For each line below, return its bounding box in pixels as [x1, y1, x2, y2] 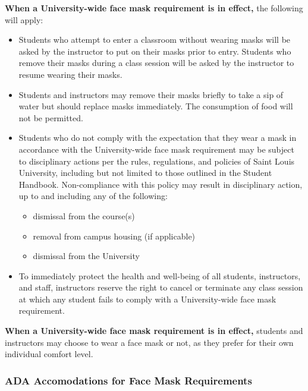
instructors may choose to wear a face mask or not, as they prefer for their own [5, 336, 294, 348]
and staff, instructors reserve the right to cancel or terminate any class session [18, 281, 303, 294]
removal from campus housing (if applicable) [33, 229, 196, 242]
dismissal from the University [33, 250, 140, 262]
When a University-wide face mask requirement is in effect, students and [5, 324, 303, 337]
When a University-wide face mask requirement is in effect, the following [5, 2, 303, 14]
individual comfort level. [5, 348, 93, 360]
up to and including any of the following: [18, 190, 168, 202]
